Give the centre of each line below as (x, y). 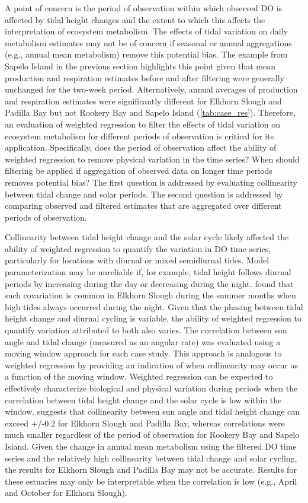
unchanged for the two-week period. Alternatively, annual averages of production (151, 89)
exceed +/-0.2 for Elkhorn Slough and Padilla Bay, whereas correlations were (145, 423)
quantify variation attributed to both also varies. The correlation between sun (146, 330)
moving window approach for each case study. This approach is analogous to (143, 353)
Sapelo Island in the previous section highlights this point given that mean (140, 66)
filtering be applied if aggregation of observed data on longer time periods (139, 171)
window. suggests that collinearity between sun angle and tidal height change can (153, 411)
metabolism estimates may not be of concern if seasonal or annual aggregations (148, 42)
